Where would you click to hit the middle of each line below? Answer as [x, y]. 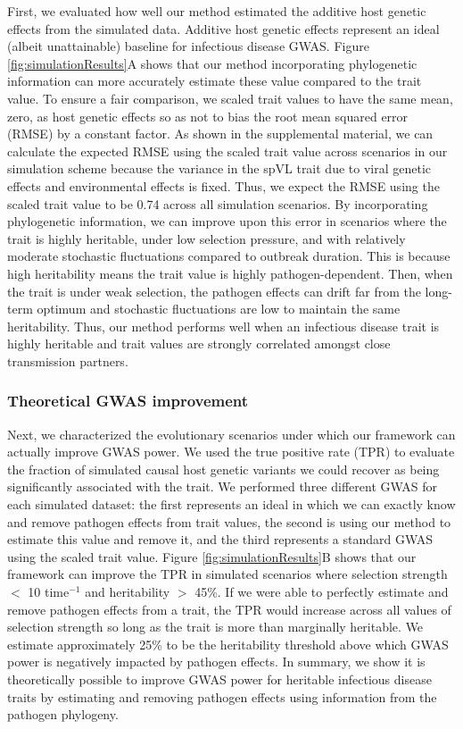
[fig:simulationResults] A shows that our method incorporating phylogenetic [212, 63]
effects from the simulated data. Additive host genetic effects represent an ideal [223, 28]
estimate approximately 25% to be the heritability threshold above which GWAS [228, 644]
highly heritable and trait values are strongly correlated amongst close [199, 344]
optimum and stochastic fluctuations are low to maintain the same [219, 309]
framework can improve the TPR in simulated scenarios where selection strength [227, 574]
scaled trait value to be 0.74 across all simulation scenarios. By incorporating [218, 203]
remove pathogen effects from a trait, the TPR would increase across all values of [229, 609]
